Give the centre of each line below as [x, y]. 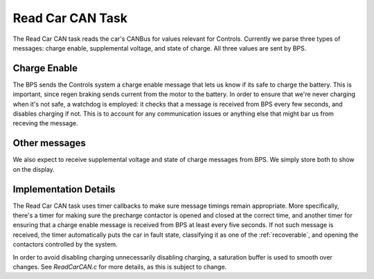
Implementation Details [64, 189]
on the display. [34, 169]
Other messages [49, 143]
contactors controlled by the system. [65, 244]
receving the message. [45, 123]
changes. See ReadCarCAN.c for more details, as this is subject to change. [120, 267]
